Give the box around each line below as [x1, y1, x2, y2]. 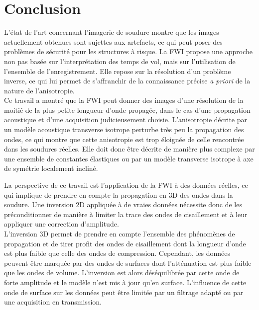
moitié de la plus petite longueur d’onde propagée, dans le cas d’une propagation [4, 104, 251, 115]
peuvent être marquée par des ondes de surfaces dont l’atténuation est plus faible [4, 257, 252, 268]
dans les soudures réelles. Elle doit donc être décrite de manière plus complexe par [4, 144, 255, 154]
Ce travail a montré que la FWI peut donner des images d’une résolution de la [4, 95, 244, 105]
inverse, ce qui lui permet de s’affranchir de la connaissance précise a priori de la [4, 76, 251, 86]
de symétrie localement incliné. [4, 163, 98, 173]
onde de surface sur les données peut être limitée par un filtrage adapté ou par [4, 287, 244, 297]
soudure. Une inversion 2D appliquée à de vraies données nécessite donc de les [4, 199, 242, 210]
